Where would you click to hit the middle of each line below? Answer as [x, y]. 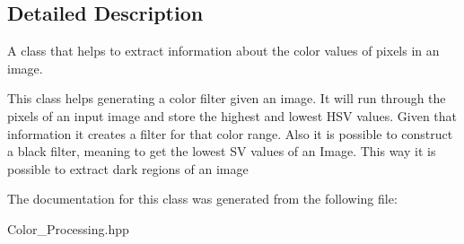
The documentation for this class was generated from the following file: [202, 199]
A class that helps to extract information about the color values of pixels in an [223, 51]
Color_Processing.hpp [68, 228]
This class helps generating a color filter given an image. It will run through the [227, 98]
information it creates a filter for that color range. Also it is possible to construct [230, 133]
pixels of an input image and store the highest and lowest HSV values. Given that [232, 115]
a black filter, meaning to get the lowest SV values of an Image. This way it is [222, 151]
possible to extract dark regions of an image [128, 168]
